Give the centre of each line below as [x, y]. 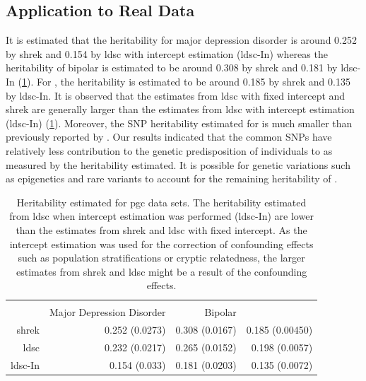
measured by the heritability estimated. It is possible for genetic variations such [178, 164]
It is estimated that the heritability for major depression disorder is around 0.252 [181, 40]
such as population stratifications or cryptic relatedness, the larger [161, 258]
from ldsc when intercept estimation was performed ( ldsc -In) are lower [161, 216]
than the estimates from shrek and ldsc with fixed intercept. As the [161, 229]
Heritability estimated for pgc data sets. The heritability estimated [161, 202]
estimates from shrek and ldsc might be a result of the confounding [161, 271]
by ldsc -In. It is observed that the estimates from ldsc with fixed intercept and [176, 95]
